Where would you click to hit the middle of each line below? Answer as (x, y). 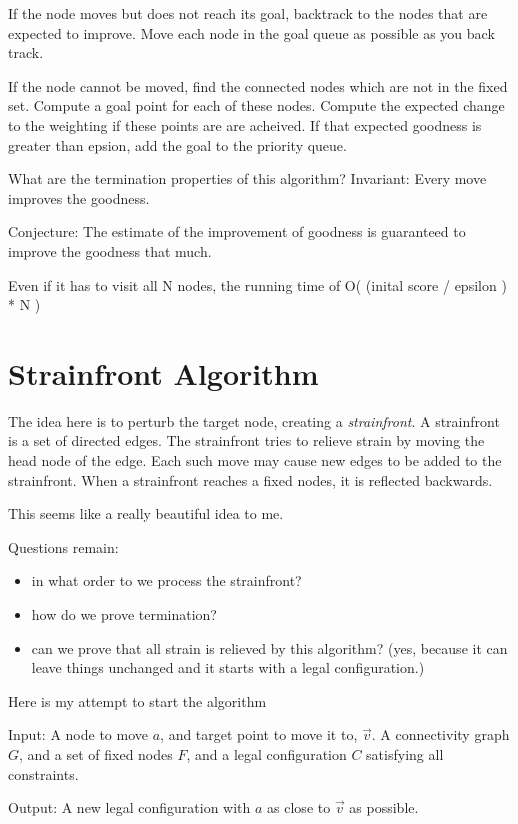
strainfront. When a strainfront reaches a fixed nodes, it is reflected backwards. (250, 479)
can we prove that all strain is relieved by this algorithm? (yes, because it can (269, 647)
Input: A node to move (78, 734)
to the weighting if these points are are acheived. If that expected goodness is (245, 124)
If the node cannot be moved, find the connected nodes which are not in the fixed (258, 85)
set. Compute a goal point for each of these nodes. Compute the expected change (256, 105)
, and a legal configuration (266, 753)
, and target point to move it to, (259, 734)
